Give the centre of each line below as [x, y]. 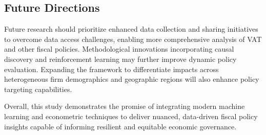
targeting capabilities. [38, 89]
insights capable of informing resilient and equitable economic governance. [120, 126]
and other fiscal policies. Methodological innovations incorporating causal [119, 49]
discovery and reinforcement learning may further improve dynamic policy [120, 59]
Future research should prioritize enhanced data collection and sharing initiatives [131, 29]
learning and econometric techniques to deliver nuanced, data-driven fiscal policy [131, 116]
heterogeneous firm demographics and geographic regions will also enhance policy [132, 79]
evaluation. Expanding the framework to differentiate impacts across [111, 69]
